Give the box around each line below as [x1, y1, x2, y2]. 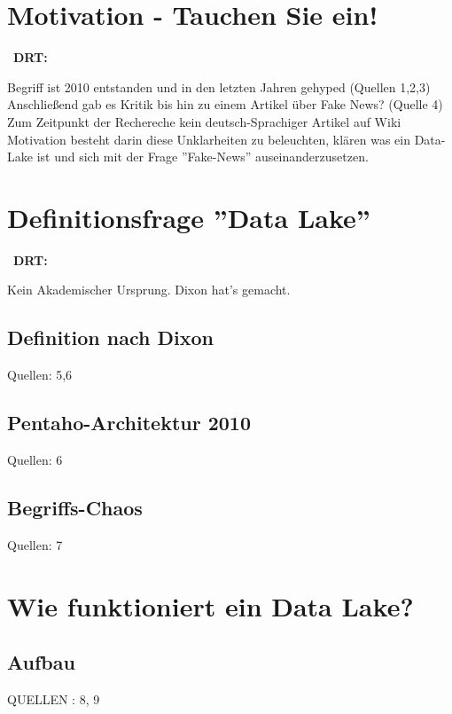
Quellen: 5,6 [7, 365, 73, 384]
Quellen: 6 [7, 451, 63, 468]
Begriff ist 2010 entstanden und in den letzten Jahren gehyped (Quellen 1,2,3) [7, 77, 431, 96]
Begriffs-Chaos [7, 493, 143, 521]
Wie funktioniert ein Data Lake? [7, 587, 414, 624]
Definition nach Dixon [7, 324, 214, 351]
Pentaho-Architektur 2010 [7, 409, 251, 436]
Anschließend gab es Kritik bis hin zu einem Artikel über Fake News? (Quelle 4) [7, 95, 443, 114]
